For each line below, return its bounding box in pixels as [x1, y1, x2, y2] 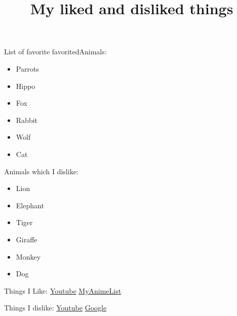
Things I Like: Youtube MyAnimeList [4, 285, 122, 296]
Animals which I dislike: [4, 166, 78, 176]
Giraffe [16, 234, 37, 244]
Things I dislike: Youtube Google [4, 302, 107, 313]
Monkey [16, 251, 41, 262]
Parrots [16, 63, 39, 74]
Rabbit [16, 114, 38, 125]
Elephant [16, 200, 44, 210]
